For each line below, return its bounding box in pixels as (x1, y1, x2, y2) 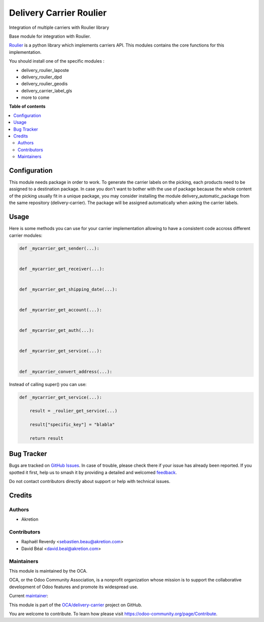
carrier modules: (9, 232, 43, 238)
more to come (21, 94, 50, 100)
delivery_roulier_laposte (21, 67, 69, 73)
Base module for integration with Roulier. (9, 33, 91, 39)
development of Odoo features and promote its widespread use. (9, 584, 138, 590)
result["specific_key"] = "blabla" (29, 422, 115, 428)
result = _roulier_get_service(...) (29, 408, 117, 414)
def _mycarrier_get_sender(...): (19, 245, 100, 251)
